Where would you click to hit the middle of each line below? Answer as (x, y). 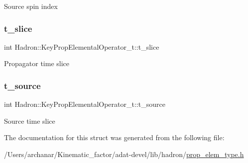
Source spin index (31, 6)
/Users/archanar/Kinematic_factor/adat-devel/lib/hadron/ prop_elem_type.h (124, 154)
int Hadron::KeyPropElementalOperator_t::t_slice (82, 46)
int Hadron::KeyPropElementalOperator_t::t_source (85, 104)
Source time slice (30, 121)
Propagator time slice (37, 63)
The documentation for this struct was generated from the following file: (114, 137)
